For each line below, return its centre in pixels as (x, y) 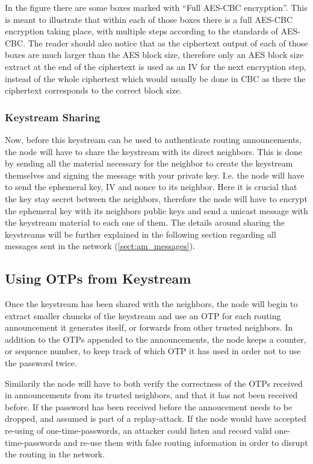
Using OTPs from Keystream (98, 278)
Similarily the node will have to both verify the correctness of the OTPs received (154, 383)
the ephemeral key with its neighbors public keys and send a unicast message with (156, 210)
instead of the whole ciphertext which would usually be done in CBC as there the (155, 78)
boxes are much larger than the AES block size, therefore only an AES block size (154, 55)
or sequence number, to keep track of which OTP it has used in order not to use (153, 351)
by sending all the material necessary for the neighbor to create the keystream (149, 163)
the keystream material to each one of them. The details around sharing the (145, 222)
